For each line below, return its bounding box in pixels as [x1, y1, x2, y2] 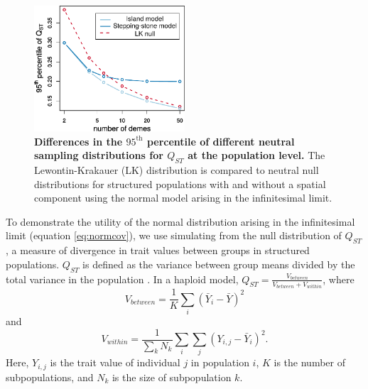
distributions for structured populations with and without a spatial [34, 176, 326, 191]
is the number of [274, 355, 345, 370]
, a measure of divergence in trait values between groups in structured [6, 243, 310, 258]
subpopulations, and [6, 369, 94, 384]
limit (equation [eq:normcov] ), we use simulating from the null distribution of [6, 228, 342, 243]
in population [190, 355, 249, 370]
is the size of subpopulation [112, 369, 232, 384]
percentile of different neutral [146, 133, 295, 148]
